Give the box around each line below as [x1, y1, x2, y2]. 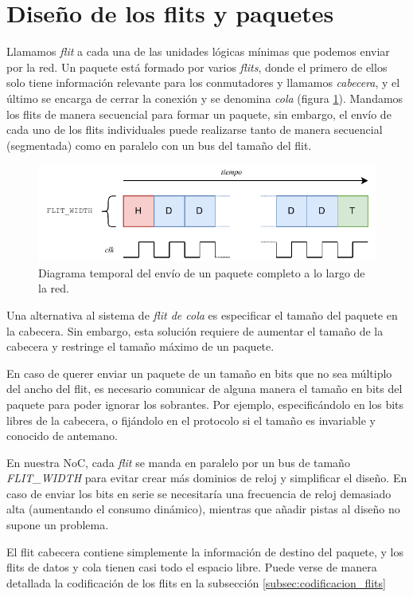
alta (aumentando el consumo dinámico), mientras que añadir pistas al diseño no [6, 501, 400, 517]
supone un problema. [6, 516, 109, 533]
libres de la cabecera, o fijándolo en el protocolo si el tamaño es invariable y [6, 411, 376, 428]
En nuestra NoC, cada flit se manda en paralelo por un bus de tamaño [6, 454, 350, 470]
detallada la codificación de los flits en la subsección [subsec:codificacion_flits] [6, 574, 386, 591]
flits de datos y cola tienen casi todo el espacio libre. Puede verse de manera [6, 559, 377, 575]
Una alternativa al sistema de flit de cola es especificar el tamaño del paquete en [6, 306, 398, 323]
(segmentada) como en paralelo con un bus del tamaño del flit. [6, 136, 312, 153]
